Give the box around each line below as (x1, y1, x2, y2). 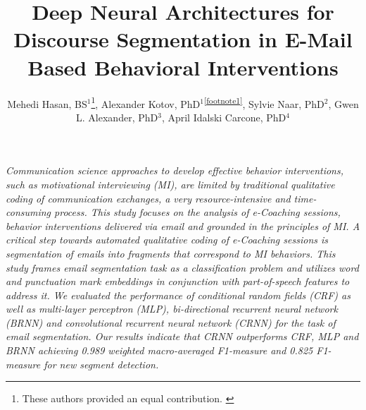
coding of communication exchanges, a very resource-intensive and (6, 191, 291, 205)
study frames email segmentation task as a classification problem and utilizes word (6, 260, 359, 275)
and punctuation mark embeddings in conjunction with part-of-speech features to (6, 274, 350, 289)
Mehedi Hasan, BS (7, 96, 87, 111)
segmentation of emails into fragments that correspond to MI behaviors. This (6, 246, 336, 260)
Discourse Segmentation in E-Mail (13, 25, 353, 54)
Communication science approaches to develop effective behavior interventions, (6, 163, 344, 178)
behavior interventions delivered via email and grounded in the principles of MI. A (6, 218, 360, 233)
